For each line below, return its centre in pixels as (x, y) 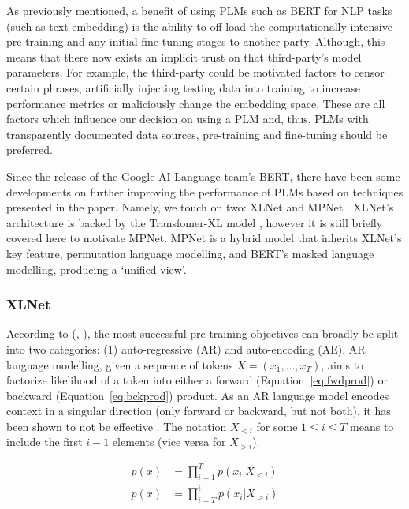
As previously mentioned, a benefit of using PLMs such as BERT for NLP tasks (199, 10)
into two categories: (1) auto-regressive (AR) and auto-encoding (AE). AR (186, 348)
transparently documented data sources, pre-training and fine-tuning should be (197, 134)
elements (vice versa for (169, 442)
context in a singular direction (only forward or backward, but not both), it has (199, 411)
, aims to (342, 364)
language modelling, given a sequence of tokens (120, 364)
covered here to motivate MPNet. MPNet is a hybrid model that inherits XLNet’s (204, 238)
